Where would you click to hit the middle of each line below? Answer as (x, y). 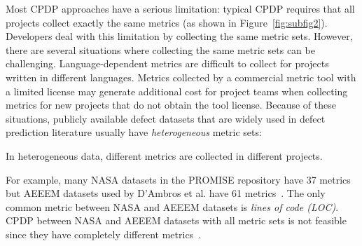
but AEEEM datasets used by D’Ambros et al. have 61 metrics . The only (166, 193)
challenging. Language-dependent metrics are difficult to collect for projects (167, 63)
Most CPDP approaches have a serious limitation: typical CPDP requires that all (180, 8)
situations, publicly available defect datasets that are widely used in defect (166, 118)
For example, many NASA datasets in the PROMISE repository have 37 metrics (178, 179)
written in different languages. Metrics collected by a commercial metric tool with (181, 77)
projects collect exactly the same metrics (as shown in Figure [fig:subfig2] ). (167, 22)
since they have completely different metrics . (104, 234)
